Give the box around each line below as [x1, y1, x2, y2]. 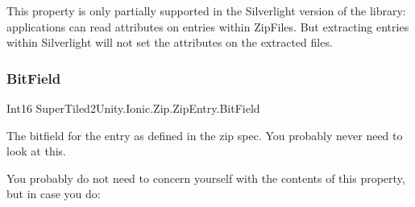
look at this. [6, 143, 66, 159]
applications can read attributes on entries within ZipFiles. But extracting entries [6, 18, 409, 35]
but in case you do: [6, 185, 101, 202]
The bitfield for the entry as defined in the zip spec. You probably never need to [6, 126, 403, 143]
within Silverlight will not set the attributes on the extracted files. [6, 34, 333, 51]
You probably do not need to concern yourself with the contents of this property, [6, 169, 405, 186]
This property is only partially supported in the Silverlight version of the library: [6, 2, 406, 19]
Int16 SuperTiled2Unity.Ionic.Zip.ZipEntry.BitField [6, 100, 260, 116]
